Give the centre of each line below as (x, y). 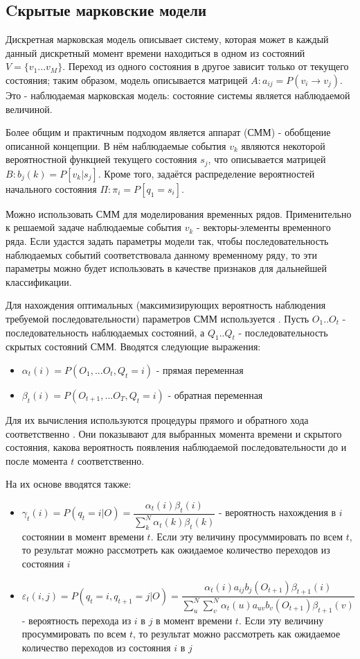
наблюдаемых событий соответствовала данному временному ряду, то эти (161, 254)
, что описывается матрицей (267, 159)
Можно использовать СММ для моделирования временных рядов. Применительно (179, 213)
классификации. (39, 281)
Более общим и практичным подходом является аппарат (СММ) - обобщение (168, 132)
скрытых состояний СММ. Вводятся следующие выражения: (133, 346)
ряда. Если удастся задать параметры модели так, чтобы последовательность (167, 241)
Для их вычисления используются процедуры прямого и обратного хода (157, 419)
